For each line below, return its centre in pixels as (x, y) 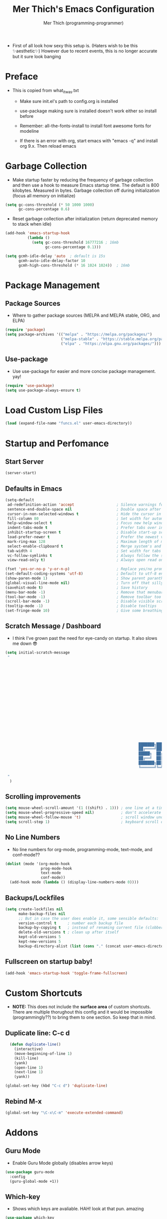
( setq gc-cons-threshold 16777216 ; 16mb (75, 243)
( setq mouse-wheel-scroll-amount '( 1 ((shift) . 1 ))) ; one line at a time (85, 808)
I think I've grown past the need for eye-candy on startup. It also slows (85, 638)
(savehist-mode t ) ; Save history (77, 588)
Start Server (24, 462)
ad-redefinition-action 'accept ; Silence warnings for (86, 505)
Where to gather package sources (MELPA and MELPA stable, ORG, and (86, 315)
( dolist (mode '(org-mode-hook (38, 864)
